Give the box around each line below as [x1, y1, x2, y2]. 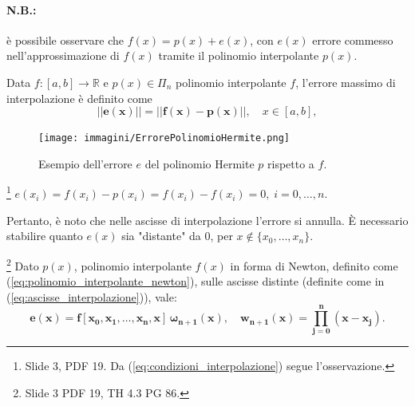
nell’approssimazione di [6, 47, 120, 64]
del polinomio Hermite [144, 155, 255, 171]
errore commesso [312, 31, 393, 48]
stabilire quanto [6, 227, 83, 244]
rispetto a [267, 155, 314, 171]
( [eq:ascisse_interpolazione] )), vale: [6, 288, 177, 305]
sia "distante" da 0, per [121, 227, 233, 244]
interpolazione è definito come [6, 89, 152, 106]
